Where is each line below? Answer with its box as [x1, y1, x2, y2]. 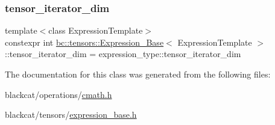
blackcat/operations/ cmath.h [5, 88, 112, 100]
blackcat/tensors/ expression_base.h [5, 108, 137, 121]
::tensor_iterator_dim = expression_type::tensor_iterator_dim [5, 47, 241, 60]
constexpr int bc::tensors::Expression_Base [5, 35, 164, 48]
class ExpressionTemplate [48, 24, 143, 37]
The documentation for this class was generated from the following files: [5, 68, 271, 80]
